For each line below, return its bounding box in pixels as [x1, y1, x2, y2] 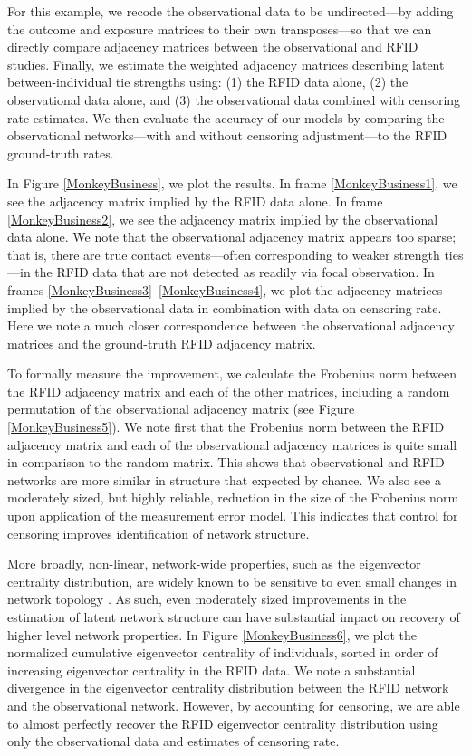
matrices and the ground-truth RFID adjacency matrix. [7, 333, 316, 352]
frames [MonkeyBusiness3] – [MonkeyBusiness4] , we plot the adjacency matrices [7, 280, 443, 299]
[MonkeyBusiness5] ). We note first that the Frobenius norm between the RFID [7, 417, 445, 436]
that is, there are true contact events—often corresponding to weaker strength [7, 244, 440, 263]
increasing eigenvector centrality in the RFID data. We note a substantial [7, 660, 416, 679]
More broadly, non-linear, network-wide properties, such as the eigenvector [7, 554, 421, 573]
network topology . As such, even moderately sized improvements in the [7, 589, 407, 608]
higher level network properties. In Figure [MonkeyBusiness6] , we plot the [7, 625, 418, 644]
